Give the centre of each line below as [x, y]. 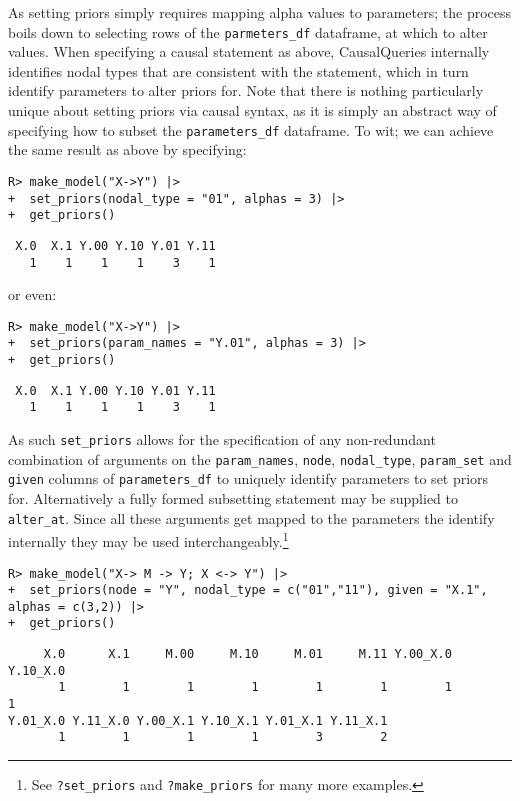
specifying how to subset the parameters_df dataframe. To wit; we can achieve [251, 129]
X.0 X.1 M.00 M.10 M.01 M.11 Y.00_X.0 [247, 654]
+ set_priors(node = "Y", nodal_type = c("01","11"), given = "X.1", [248, 590]
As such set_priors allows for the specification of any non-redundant [222, 439]
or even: [32, 294]
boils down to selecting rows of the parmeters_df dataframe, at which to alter [248, 31]
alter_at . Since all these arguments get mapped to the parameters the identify [251, 517]
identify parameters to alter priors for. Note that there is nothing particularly [246, 90]
